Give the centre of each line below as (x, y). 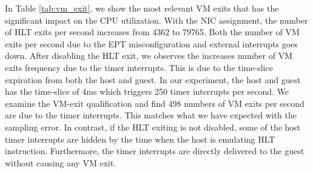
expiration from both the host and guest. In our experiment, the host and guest (153, 79)
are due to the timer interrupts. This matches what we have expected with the (151, 115)
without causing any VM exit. (61, 162)
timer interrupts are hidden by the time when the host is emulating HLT (140, 139)
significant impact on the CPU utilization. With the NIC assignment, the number (156, 20)
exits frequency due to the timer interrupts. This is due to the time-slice (139, 67)
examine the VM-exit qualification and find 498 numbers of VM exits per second (155, 103)
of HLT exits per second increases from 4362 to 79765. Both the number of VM (152, 32)
